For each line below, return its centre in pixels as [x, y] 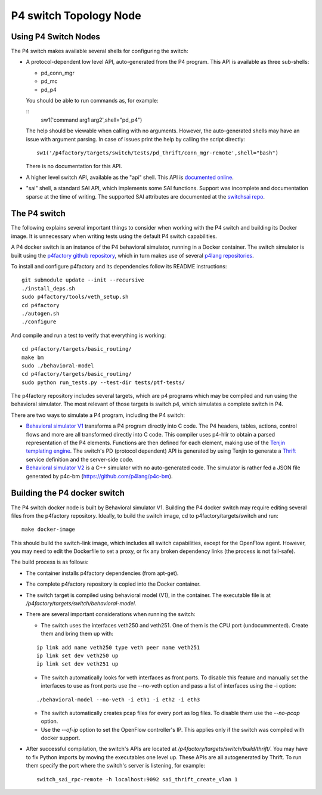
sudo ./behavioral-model [58, 366]
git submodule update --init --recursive [83, 280]
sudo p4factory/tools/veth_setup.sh [75, 297]
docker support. [61, 738]
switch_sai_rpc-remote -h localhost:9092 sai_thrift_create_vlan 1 [137, 779]
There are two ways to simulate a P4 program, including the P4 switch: [98, 415]
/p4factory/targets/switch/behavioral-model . [81, 604]
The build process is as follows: [50, 562]
